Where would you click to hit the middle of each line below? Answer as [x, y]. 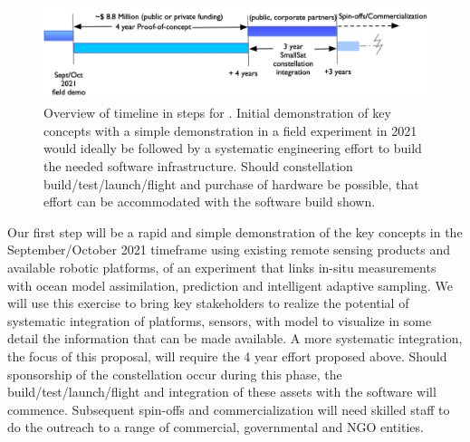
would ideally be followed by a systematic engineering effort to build [233, 148]
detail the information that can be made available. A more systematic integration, [235, 338]
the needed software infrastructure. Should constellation [198, 166]
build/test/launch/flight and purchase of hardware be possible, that [231, 183]
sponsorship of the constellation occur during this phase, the [175, 374]
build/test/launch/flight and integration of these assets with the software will [222, 392]
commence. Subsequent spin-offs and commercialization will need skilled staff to [229, 409]
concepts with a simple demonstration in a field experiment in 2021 [230, 130]
